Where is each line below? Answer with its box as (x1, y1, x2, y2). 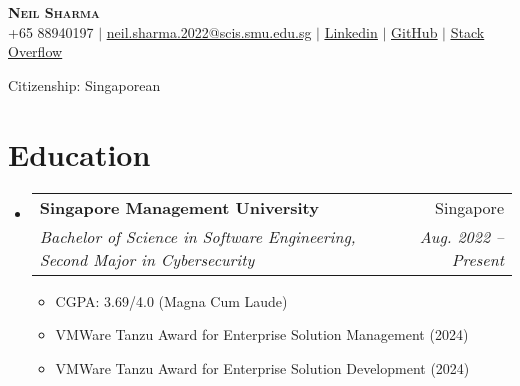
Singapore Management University (39, 195, 319, 219)
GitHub (391, 21, 438, 42)
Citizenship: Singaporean (8, 74, 161, 95)
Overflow (8, 41, 63, 62)
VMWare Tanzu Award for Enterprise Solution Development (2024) (55, 357, 470, 378)
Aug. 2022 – (419, 224, 504, 248)
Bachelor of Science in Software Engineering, (39, 224, 356, 248)
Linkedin (324, 21, 378, 42)
